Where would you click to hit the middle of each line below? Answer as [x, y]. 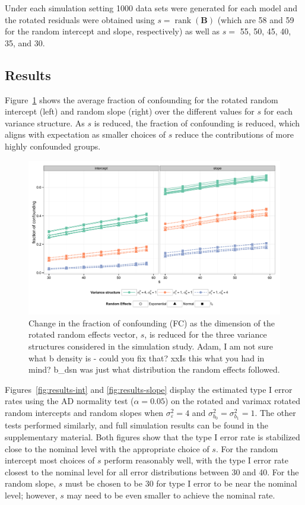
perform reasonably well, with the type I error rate [196, 460]
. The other [275, 412]
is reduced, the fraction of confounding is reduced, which [197, 123]
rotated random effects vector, [83, 334]
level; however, [31, 495]
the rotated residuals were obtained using [80, 19]
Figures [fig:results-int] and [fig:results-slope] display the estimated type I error [149, 389]
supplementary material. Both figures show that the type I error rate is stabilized [152, 437]
